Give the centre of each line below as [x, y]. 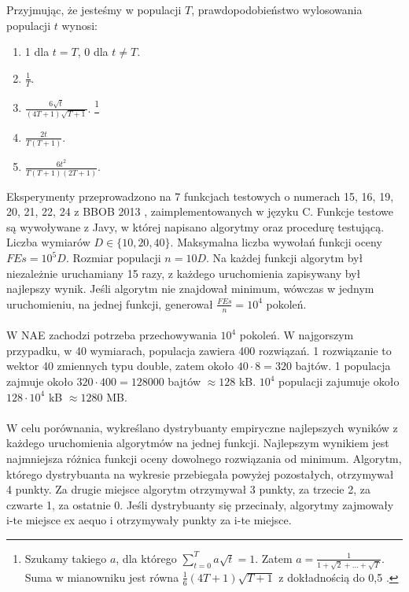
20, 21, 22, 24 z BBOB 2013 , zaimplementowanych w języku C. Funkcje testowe [200, 211]
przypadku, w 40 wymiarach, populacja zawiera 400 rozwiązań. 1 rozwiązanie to [199, 350]
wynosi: [80, 25]
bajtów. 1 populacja [343, 366]
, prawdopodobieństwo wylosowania [277, 9]
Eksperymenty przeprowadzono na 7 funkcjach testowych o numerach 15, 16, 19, [200, 196]
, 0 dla [93, 52]
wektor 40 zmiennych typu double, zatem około [120, 366]
